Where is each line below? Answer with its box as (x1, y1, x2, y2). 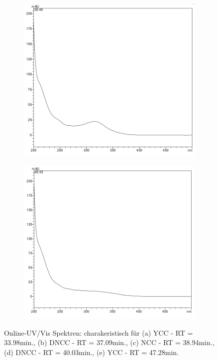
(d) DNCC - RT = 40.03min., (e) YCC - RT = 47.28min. (4, 347, 179, 357)
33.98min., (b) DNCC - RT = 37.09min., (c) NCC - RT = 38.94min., (4, 337, 215, 348)
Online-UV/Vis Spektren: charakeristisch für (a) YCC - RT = (4, 327, 193, 338)
